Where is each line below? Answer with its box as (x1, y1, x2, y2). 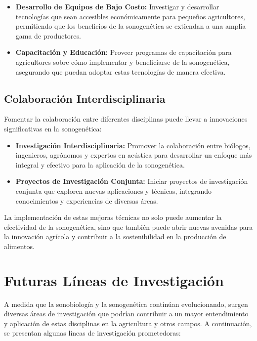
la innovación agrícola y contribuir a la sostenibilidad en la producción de (4, 231, 226, 242)
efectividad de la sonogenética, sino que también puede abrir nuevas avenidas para (4, 221, 253, 232)
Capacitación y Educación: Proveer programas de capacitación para (15, 47, 232, 57)
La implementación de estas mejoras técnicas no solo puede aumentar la (4, 212, 222, 222)
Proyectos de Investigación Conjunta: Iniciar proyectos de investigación (15, 176, 248, 186)
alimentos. (4, 241, 35, 251)
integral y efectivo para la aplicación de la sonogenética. (15, 159, 185, 170)
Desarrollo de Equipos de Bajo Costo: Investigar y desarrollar (15, 1, 219, 11)
